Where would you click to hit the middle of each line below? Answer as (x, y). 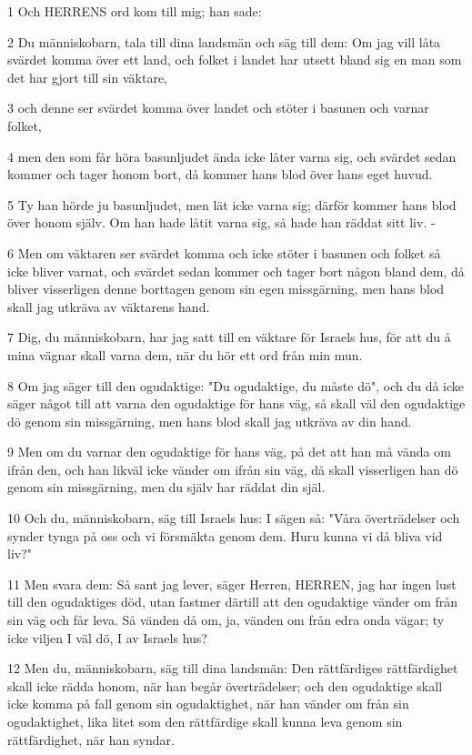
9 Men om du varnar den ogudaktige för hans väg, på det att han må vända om (229, 452)
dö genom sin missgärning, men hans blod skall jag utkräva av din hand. (210, 421)
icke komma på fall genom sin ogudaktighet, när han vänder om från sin (208, 704)
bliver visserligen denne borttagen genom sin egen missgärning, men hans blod (226, 289)
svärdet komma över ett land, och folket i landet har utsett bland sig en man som (235, 60)
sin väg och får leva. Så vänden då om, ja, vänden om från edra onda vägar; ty (226, 620)
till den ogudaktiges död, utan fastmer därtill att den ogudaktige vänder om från (233, 602)
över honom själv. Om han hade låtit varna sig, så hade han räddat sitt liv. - (221, 222)
